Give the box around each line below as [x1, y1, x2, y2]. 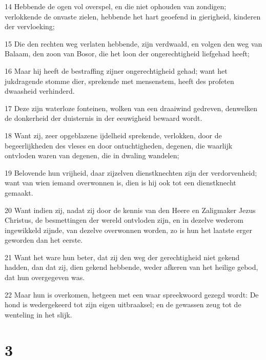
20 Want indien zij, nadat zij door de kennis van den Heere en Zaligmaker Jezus [5, 204, 256, 215]
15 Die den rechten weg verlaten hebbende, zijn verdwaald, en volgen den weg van [5, 38, 262, 49]
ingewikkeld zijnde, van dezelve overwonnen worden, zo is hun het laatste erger [5, 224, 252, 235]
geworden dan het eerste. [5, 235, 83, 245]
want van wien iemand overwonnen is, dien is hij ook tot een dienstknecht [5, 177, 236, 188]
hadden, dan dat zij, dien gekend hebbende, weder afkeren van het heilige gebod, [5, 262, 258, 272]
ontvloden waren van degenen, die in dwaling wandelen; [5, 150, 179, 161]
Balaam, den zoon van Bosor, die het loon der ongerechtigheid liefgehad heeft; [5, 48, 250, 59]
